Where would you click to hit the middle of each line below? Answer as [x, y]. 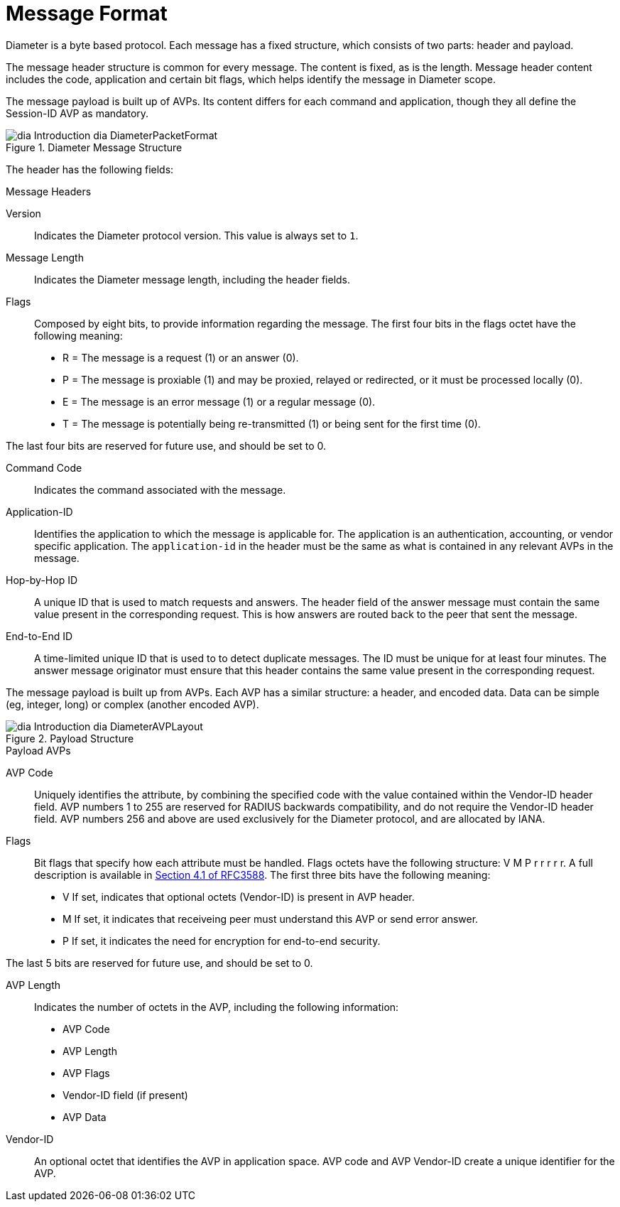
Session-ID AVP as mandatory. [77, 113]
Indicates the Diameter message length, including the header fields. [192, 279]
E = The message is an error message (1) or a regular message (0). [219, 401]
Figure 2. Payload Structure [70, 738]
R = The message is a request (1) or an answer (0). [181, 357]
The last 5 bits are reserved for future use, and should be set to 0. [159, 963]
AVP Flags [86, 1073]
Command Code [44, 467]
